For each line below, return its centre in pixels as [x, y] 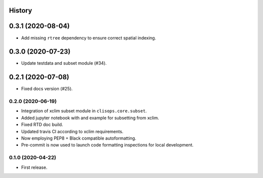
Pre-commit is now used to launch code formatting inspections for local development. [107, 145]
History [21, 10]
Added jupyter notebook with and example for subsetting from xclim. [90, 118]
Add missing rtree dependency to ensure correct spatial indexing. [89, 38]
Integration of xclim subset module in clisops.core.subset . [84, 111]
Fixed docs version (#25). [47, 89]
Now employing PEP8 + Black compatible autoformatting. [79, 138]
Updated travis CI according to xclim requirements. [72, 131]
